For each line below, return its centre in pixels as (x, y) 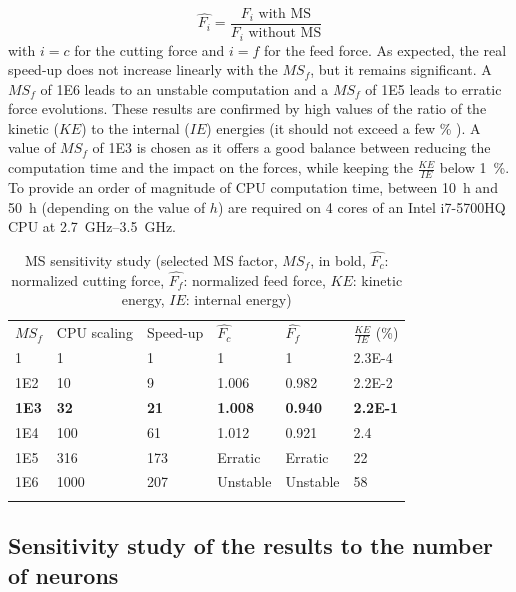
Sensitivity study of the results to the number (250, 545)
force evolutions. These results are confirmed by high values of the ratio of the (247, 108)
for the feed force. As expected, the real (385, 49)
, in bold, (338, 259)
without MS (285, 33)
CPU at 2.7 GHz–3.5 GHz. (92, 226)
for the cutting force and (149, 49)
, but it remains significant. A (401, 69)
